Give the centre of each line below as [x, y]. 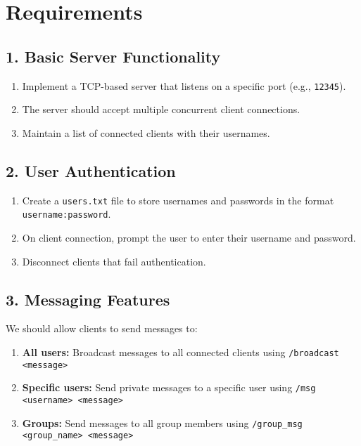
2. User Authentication [91, 170]
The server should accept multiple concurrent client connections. [161, 109]
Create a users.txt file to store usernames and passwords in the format [178, 200]
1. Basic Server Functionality [113, 56]
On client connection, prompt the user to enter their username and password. [189, 237]
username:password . [66, 214]
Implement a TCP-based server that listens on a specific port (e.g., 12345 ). [184, 85]
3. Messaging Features [88, 299]
